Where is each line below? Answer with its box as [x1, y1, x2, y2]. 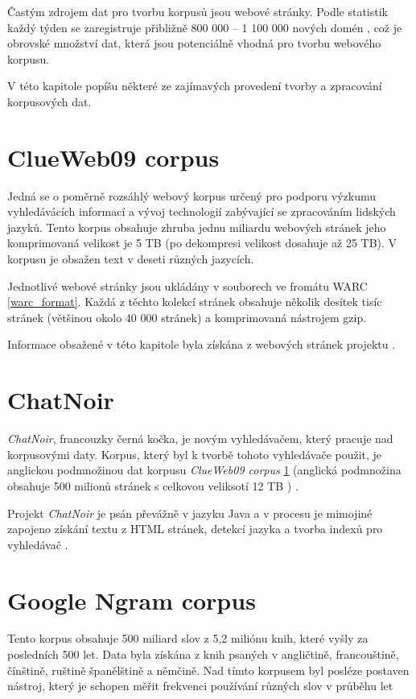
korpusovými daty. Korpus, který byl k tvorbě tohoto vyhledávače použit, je [7, 445, 382, 462]
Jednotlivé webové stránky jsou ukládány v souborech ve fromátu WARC [7, 277, 368, 294]
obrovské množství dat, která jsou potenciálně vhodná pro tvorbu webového [7, 35, 381, 52]
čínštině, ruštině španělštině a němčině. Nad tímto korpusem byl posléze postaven [7, 661, 410, 678]
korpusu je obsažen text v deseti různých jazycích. [7, 250, 254, 267]
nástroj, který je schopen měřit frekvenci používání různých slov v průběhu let [7, 677, 393, 694]
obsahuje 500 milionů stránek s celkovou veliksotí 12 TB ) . [7, 477, 299, 494]
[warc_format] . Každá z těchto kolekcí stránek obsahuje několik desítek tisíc [7, 293, 382, 310]
